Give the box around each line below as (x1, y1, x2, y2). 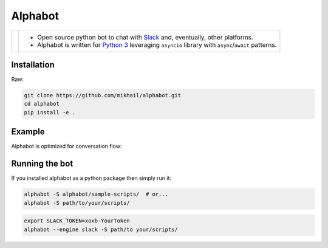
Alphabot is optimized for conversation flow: (11, 143, 122, 150)
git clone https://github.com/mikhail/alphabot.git (24, 92, 182, 99)
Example (11, 126, 45, 137)
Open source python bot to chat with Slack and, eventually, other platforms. (37, 33, 253, 41)
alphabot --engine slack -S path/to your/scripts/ (24, 226, 179, 233)
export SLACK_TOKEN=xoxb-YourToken (24, 218, 130, 224)
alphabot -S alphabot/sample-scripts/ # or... (24, 191, 168, 198)
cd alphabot (24, 100, 60, 108)
